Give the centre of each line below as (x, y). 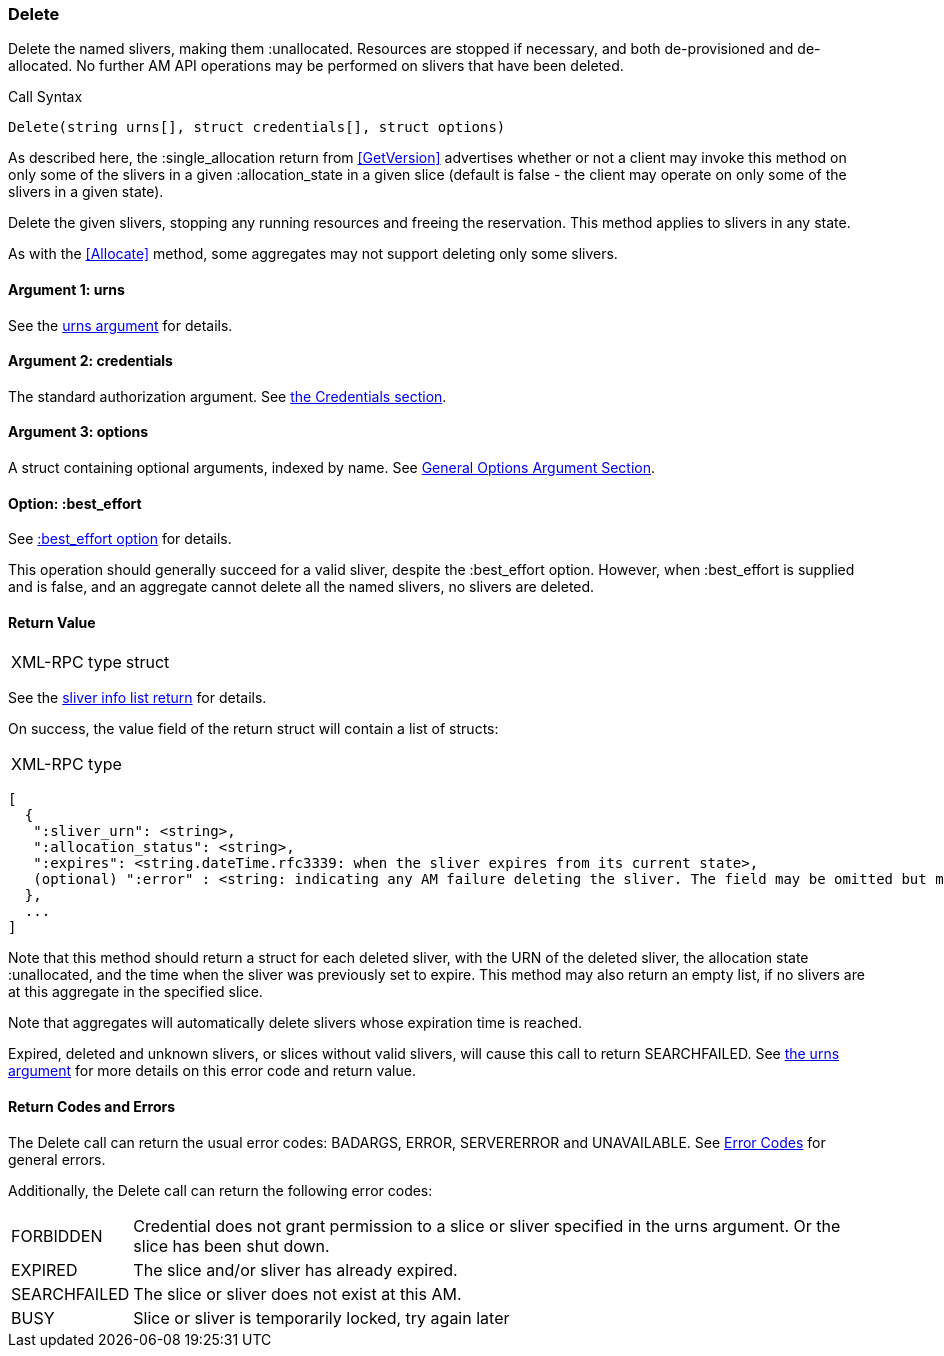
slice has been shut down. (231, 1245)
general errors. (57, 1159)
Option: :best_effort (75, 503)
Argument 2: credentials (90, 361)
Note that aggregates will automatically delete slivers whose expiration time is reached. (295, 1023)
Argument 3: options (78, 432)
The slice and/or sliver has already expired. (295, 1269)
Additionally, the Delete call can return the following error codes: (220, 1190)
